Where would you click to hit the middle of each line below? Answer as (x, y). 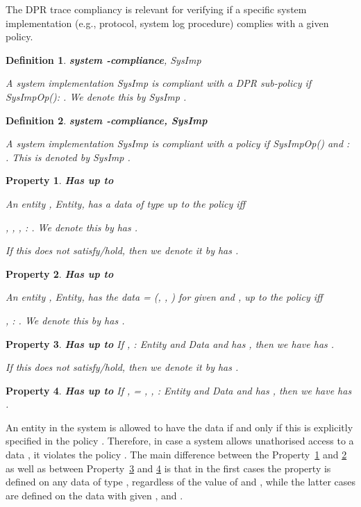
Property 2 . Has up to (60, 273)
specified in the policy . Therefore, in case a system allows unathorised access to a (180, 441)
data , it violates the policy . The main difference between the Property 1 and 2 (176, 455)
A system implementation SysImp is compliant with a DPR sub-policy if (159, 83)
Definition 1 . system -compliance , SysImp (103, 59)
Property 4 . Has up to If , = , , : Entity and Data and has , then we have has (179, 390)
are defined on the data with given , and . (94, 495)
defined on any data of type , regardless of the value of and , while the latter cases (181, 482)
